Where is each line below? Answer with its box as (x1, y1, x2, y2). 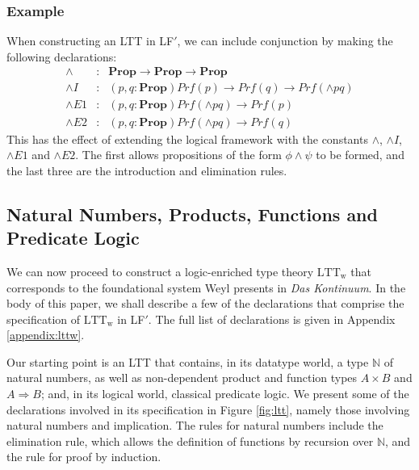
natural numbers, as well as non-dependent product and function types (6, 369, 358, 386)
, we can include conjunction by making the (177, 32, 393, 49)
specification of (6, 310, 81, 327)
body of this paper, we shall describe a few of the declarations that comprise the (6, 295, 404, 312)
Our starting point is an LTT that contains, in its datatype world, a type (6, 353, 369, 370)
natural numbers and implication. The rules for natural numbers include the (6, 417, 383, 434)
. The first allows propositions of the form (75, 146, 282, 163)
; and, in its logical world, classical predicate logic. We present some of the (40, 385, 409, 402)
